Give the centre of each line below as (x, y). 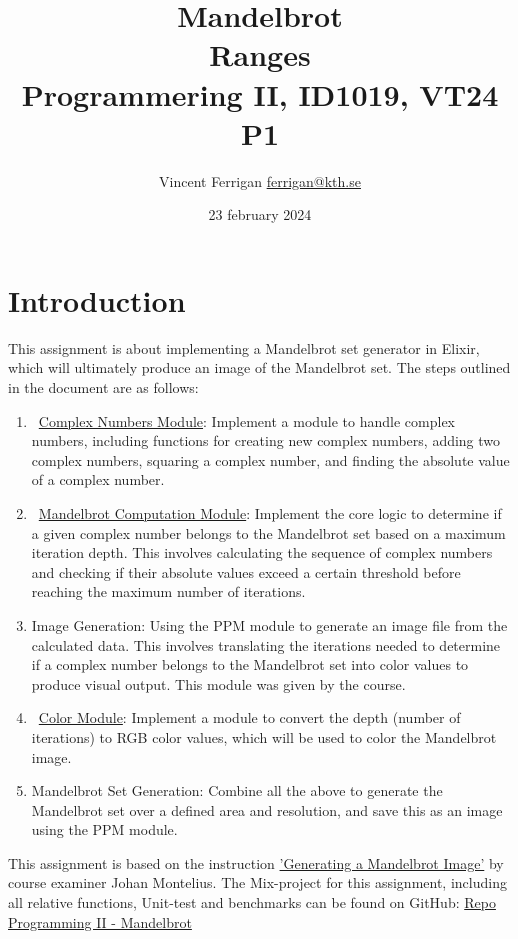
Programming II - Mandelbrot (100, 921)
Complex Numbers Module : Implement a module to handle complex (247, 420)
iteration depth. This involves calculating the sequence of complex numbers (262, 552)
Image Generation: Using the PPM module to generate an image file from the (269, 624)
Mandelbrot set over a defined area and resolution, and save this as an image (267, 809)
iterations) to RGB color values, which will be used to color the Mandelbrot (264, 736)
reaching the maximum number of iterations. (168, 591)
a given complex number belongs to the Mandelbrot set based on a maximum (268, 532)
